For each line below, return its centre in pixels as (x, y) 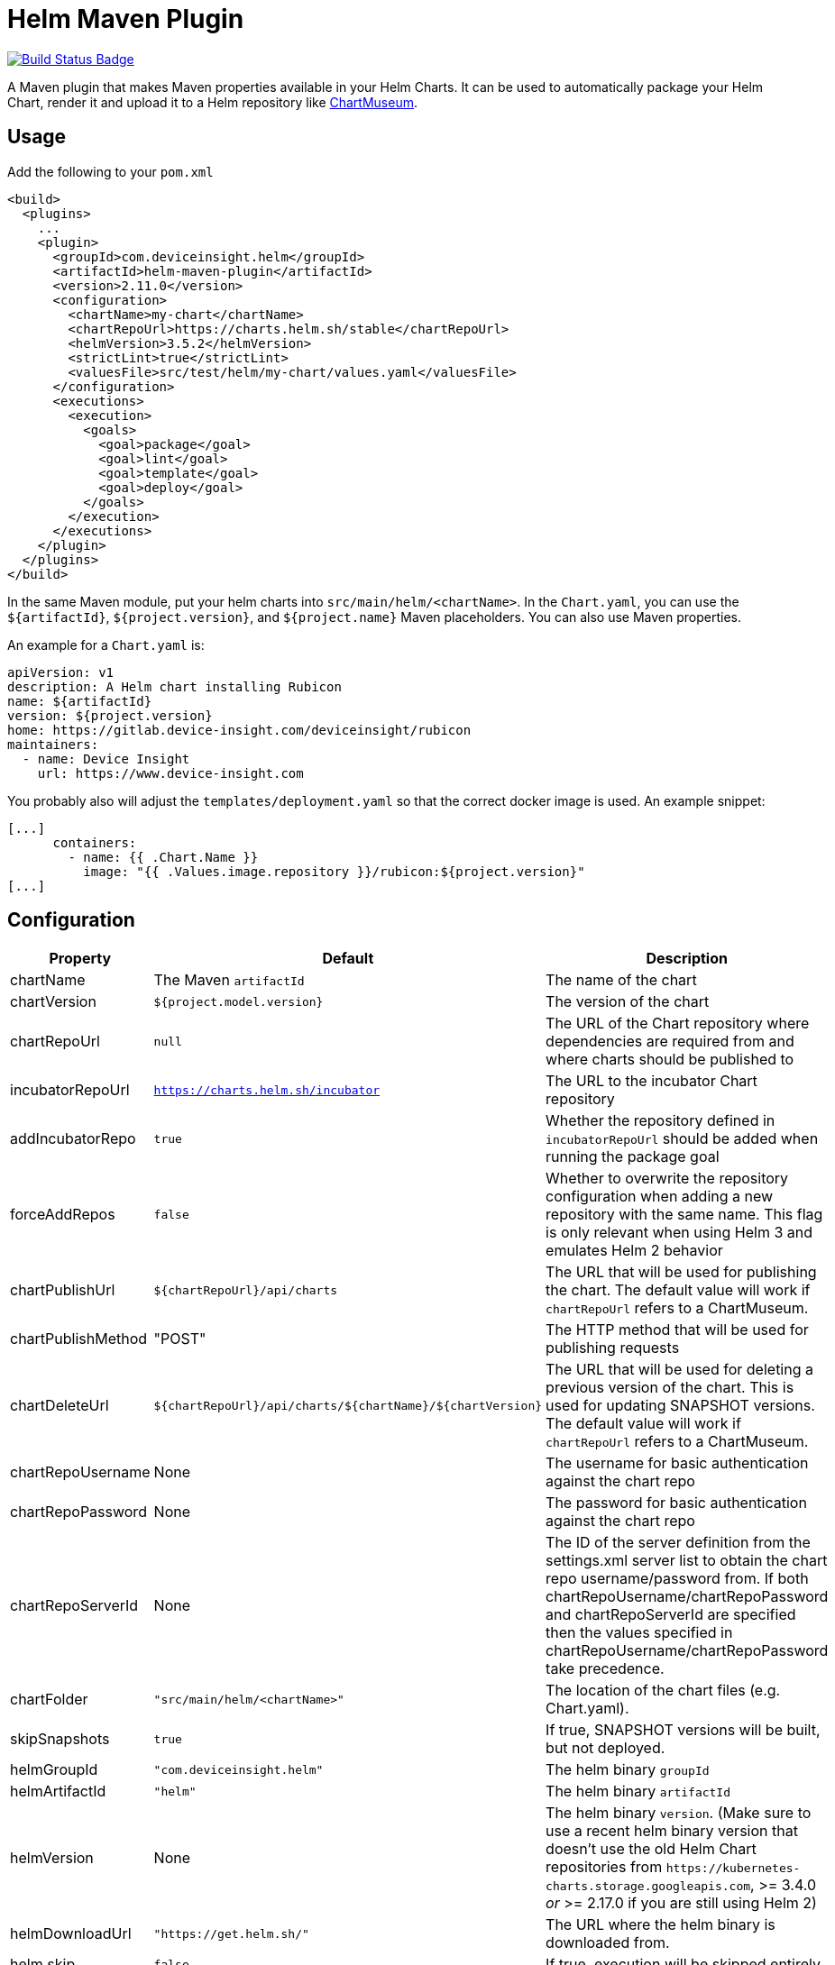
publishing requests (613, 1348)
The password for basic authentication (676, 1503)
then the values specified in (639, 1633)
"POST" (180, 1339)
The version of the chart (628, 1002)
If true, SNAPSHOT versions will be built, (683, 1730)
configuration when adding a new (660, 1197)
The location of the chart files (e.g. (663, 1691)
